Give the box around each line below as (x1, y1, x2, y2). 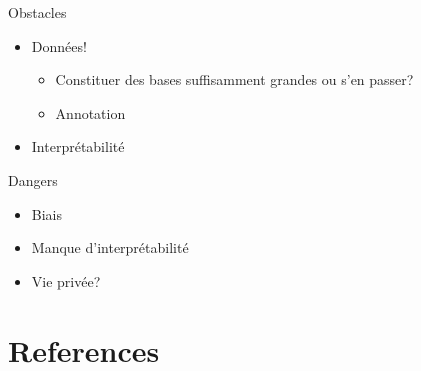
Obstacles (8, 2, 67, 22)
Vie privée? (31, 270, 101, 291)
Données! (31, 35, 87, 56)
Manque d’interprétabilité (31, 237, 189, 258)
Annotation (55, 102, 126, 123)
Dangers (8, 169, 58, 190)
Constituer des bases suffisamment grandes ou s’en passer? (55, 69, 414, 90)
